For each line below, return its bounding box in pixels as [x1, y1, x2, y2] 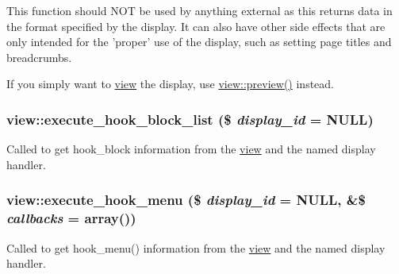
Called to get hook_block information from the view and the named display [6, 141, 376, 157]
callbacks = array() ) [6, 208, 136, 228]
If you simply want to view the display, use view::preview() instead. [6, 75, 334, 92]
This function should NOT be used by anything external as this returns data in [6, 2, 393, 18]
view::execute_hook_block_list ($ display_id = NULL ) [6, 109, 374, 129]
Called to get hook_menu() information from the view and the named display [6, 239, 386, 256]
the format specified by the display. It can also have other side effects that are [6, 17, 386, 34]
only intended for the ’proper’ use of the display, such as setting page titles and [6, 33, 392, 50]
